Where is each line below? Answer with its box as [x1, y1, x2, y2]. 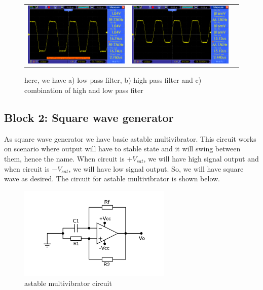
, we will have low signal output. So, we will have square [68, 163, 244, 174]
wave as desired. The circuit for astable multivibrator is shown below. [4, 173, 220, 184]
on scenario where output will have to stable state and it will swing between [4, 143, 241, 154]
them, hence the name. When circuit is [4, 153, 125, 164]
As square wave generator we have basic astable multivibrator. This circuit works [4, 133, 256, 144]
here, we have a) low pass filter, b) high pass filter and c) [24, 75, 202, 85]
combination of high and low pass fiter [24, 85, 143, 95]
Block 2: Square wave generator [4, 110, 174, 125]
